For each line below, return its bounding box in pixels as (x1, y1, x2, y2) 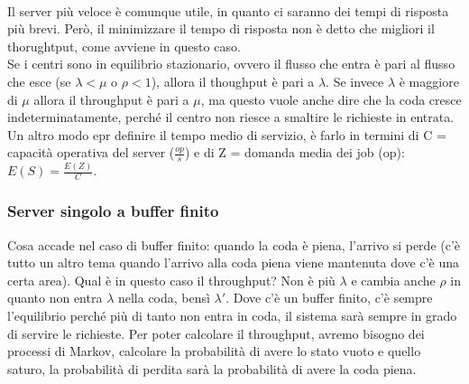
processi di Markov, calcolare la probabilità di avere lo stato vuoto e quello (7, 342, 421, 361)
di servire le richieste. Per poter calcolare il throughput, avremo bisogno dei (7, 323, 425, 342)
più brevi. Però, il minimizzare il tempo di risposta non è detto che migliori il (7, 19, 435, 38)
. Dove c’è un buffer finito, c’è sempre (225, 288, 433, 307)
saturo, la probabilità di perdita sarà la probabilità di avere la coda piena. (7, 359, 417, 378)
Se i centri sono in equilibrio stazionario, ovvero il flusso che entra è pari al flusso (7, 54, 455, 73)
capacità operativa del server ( (7, 143, 175, 162)
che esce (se (7, 71, 71, 90)
